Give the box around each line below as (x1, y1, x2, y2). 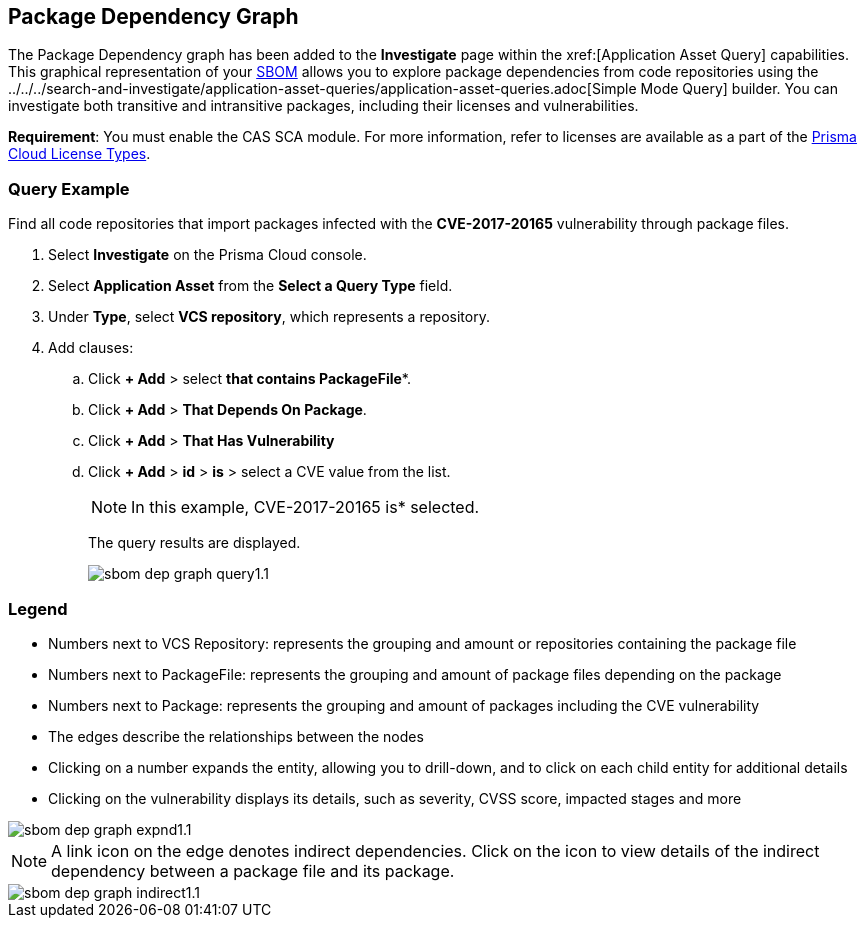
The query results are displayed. (88, 534, 301, 552)
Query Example (8, 178, 130, 199)
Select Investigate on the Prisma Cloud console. (48, 246, 367, 264)
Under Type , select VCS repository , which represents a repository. (48, 308, 490, 326)
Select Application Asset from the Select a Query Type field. (48, 277, 453, 295)
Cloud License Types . (8, 145, 151, 163)
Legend (8, 598, 68, 619)
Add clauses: (48, 339, 134, 357)
